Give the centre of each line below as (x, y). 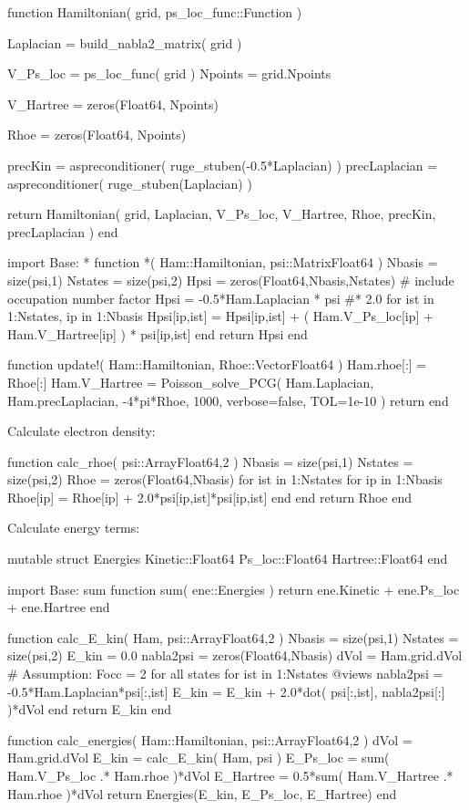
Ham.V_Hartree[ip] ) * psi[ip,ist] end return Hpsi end (158, 333)
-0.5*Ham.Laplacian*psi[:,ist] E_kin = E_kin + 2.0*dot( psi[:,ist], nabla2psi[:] (226, 691)
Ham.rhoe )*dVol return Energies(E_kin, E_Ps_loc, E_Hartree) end (202, 793)
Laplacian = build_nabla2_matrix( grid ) (125, 42)
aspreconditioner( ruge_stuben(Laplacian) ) (130, 183)
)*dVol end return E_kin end (89, 709)
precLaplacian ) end (63, 231)
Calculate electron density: (82, 431)
